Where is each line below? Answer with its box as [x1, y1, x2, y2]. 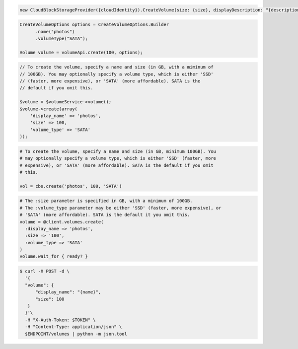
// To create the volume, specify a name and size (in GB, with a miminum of [19, 65, 214, 70]
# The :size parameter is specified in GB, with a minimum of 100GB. [19, 198, 193, 204]
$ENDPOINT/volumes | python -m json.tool [25, 331, 128, 337]
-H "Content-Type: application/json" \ [25, 324, 122, 330]
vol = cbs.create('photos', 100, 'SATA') [19, 183, 122, 189]
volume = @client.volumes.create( [19, 219, 104, 224]
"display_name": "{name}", [35, 289, 101, 295]
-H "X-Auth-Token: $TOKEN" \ [25, 317, 96, 323]
